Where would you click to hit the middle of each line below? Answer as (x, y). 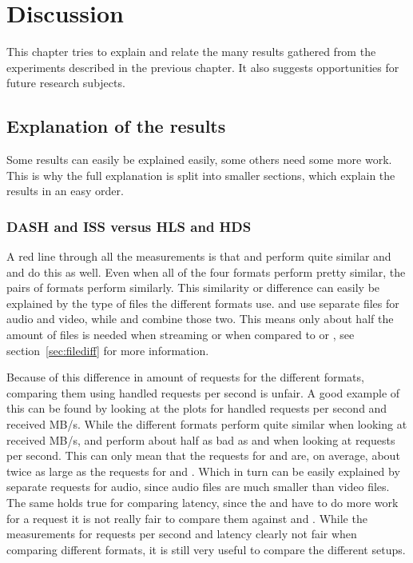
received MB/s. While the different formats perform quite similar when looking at (207, 424)
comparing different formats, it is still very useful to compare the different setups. (206, 549)
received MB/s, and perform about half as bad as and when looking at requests (201, 439)
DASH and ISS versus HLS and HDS (129, 226)
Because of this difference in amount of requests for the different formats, (185, 377)
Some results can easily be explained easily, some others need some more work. (199, 160)
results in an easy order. (65, 191)
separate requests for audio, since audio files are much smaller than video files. (198, 487)
